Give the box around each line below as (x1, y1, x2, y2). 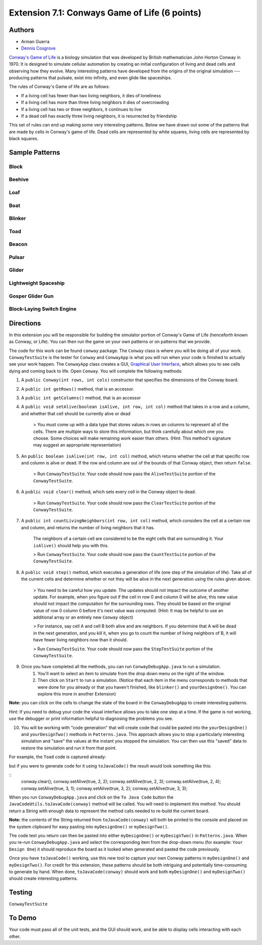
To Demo (9, 914, 36, 922)
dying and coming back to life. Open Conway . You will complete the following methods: (9, 368, 183, 374)
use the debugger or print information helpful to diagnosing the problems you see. (9, 715, 173, 722)
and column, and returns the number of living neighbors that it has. (21, 524, 155, 530)
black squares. (9, 136, 39, 142)
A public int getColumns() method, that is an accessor (21, 394, 141, 401)
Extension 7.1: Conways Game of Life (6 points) (9, 7, 201, 18)
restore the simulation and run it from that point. (21, 745, 117, 751)
